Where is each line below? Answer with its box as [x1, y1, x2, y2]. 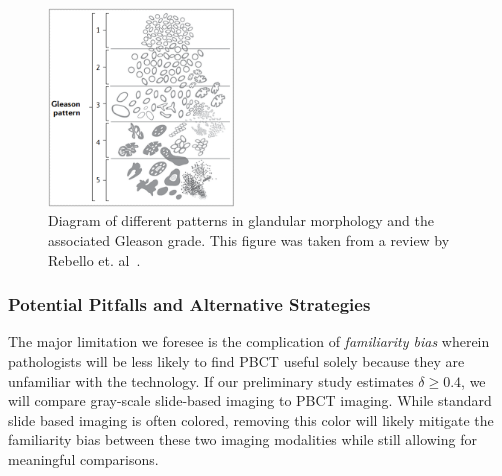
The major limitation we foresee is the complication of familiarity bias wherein [8, 331, 490, 352]
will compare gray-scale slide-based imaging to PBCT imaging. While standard [8, 390, 492, 411]
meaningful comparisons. [8, 448, 159, 469]
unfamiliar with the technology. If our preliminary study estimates [8, 370, 414, 391]
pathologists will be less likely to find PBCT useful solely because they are [8, 351, 465, 372]
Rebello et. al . [48, 249, 141, 270]
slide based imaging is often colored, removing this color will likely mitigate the [8, 409, 494, 430]
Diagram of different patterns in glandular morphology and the [48, 210, 434, 231]
